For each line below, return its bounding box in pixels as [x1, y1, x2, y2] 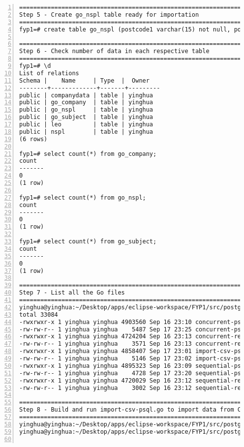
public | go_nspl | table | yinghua [19, 106, 153, 114]
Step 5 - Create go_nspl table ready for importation [19, 11, 199, 18]
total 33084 [19, 311, 58, 318]
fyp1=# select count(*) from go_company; [19, 150, 157, 157]
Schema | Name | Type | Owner [19, 77, 150, 84]
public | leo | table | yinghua [19, 121, 153, 128]
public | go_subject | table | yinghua [19, 114, 153, 121]
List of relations [19, 69, 79, 77]
